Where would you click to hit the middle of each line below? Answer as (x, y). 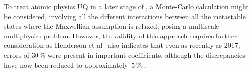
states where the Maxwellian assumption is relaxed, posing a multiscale (112, 26)
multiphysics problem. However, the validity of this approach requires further (121, 35)
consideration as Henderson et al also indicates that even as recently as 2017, (122, 45)
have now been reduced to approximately (66, 64)
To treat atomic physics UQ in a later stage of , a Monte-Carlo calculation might (126, 6)
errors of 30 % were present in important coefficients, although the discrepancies (125, 55)
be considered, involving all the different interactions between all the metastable (125, 16)
